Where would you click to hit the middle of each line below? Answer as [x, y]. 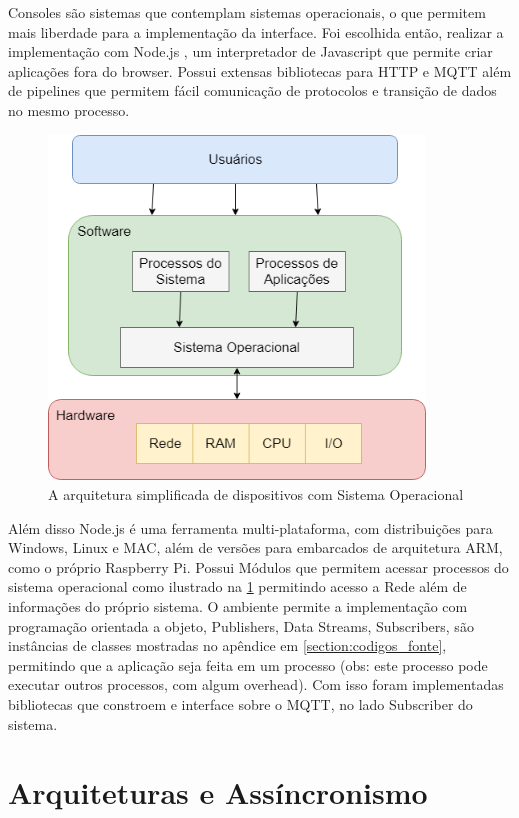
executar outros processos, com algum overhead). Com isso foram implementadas [256, 684]
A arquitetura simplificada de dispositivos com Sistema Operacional [256, 493]
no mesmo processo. [69, 109]
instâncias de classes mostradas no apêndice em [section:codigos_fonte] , [227, 645]
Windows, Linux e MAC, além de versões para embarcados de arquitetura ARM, [255, 547]
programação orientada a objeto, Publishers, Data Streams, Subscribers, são [241, 625]
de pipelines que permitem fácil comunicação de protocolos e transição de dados [252, 90]
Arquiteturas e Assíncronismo [218, 792]
